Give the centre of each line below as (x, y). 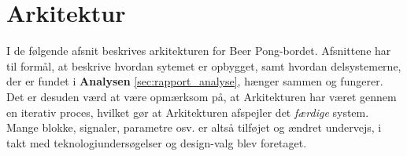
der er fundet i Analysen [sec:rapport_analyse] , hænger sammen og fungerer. (195, 81)
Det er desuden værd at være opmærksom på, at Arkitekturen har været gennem (202, 96)
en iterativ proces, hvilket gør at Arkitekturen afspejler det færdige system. (188, 112)
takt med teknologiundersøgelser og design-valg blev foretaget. (157, 142)
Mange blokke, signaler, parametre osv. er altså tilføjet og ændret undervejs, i (194, 127)
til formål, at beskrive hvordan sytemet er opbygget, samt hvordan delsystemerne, (204, 65)
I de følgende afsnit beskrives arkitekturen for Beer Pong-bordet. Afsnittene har (199, 51)
